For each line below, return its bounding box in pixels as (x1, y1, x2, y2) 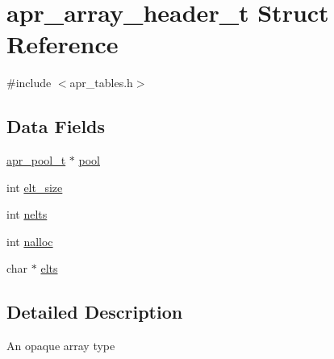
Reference (6, 27, 119, 61)
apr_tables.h (69, 74, 133, 91)
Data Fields (6, 114, 106, 139)
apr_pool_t (6, 152, 66, 169)
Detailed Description (6, 299, 183, 324)
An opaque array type (6, 337, 115, 354)
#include (6, 74, 52, 91)
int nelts (6, 206, 48, 223)
